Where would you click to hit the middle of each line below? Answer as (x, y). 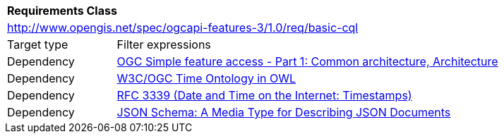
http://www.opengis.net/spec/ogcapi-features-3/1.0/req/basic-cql (183, 28)
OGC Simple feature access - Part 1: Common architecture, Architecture (307, 61)
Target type (38, 44)
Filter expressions (164, 44)
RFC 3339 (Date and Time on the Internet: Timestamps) (264, 95)
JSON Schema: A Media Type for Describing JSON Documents (284, 112)
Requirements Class (62, 11)
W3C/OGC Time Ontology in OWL (206, 78)
